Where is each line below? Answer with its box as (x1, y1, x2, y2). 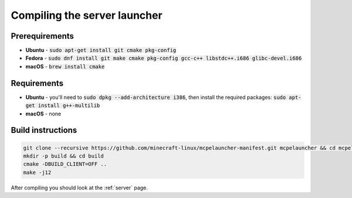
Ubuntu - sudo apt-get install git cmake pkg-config (25, 47, 177, 54)
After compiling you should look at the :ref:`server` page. (11, 184, 148, 191)
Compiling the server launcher (11, 9, 163, 22)
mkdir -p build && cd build (23, 152, 104, 159)
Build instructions (11, 125, 77, 135)
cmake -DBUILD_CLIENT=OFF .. (23, 161, 107, 168)
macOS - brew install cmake (25, 63, 105, 70)
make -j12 (23, 169, 52, 176)
